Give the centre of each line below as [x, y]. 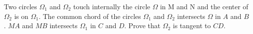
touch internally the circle [112, 6]
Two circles [21, 6]
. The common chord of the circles [90, 16]
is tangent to [192, 25]
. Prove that [142, 25]
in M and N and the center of [204, 6]
